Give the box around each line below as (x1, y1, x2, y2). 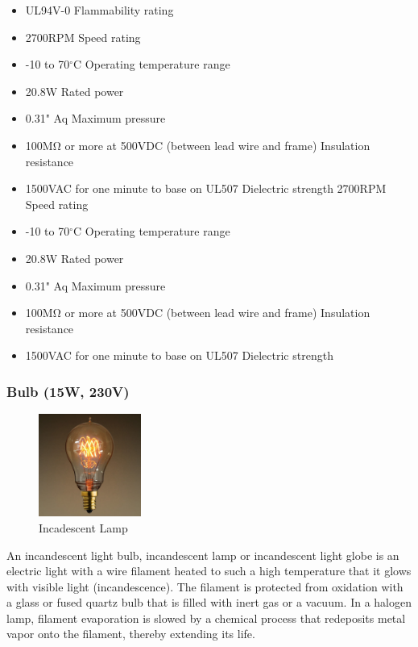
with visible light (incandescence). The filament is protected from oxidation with (6, 578, 404, 595)
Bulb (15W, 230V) (6, 381, 130, 401)
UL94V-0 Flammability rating (25, 2, 174, 18)
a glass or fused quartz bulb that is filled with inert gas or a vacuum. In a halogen (6, 594, 412, 611)
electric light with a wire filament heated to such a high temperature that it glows (6, 562, 412, 579)
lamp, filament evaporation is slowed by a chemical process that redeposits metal (6, 609, 406, 626)
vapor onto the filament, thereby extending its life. (6, 625, 255, 642)
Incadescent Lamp (39, 519, 128, 536)
